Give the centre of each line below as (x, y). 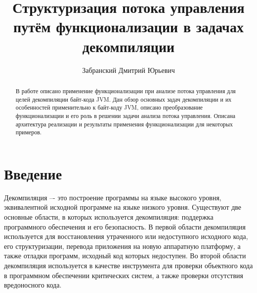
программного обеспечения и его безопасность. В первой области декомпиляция (125, 226)
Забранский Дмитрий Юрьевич (128, 70)
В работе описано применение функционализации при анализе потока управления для (126, 90)
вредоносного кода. (33, 285)
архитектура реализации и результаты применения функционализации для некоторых (124, 124)
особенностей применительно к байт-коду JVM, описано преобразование (109, 107)
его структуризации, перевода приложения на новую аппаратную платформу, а (122, 246)
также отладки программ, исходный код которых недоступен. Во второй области (125, 256)
